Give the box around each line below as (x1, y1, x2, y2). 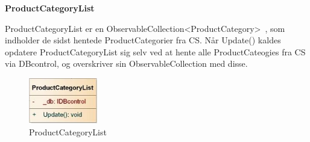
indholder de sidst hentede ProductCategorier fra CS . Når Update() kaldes (5, 34, 281, 46)
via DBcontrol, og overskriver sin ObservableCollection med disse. (5, 57, 248, 70)
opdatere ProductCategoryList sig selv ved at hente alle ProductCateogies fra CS (5, 45, 306, 58)
